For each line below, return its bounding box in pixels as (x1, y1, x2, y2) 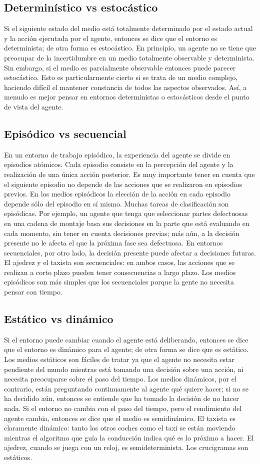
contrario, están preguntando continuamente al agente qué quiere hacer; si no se (4, 383, 248, 393)
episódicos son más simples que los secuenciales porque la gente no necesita (4, 276, 234, 287)
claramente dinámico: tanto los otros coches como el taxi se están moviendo (4, 422, 235, 433)
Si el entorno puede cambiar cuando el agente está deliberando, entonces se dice (4, 334, 248, 344)
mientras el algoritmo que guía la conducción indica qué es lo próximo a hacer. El (4, 432, 254, 442)
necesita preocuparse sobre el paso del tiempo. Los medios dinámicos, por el (4, 373, 236, 384)
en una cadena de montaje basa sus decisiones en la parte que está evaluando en (4, 217, 249, 228)
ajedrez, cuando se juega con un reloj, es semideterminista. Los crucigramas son (4, 442, 248, 452)
